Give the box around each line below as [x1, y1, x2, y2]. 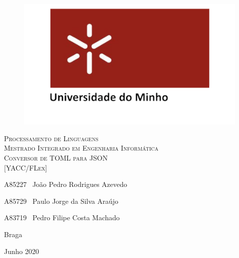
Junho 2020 [4, 246, 39, 256]
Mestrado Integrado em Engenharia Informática [4, 143, 159, 153]
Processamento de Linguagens [4, 133, 99, 143]
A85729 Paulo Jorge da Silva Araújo [4, 195, 119, 206]
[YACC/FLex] [4, 162, 47, 172]
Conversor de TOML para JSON [4, 153, 108, 163]
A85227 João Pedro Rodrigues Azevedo [4, 179, 127, 189]
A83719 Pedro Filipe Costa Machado [4, 212, 120, 223]
